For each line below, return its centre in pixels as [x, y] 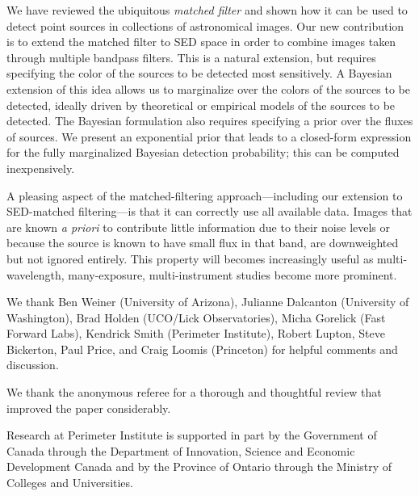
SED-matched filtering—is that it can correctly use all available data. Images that [209, 211]
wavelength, [36, 274]
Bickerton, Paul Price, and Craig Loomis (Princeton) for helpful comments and [202, 349]
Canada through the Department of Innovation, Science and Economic [181, 450]
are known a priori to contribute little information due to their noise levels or [199, 227]
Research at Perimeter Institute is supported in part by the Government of [192, 435]
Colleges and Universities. [70, 483]
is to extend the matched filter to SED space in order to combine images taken [201, 42]
